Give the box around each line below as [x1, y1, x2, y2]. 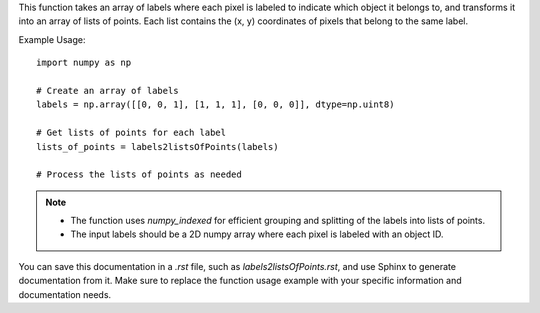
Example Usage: [18, 33, 86, 45]
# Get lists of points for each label [36, 127, 227, 139]
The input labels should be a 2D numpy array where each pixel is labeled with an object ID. [70, 228, 444, 240]
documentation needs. [18, 288, 112, 300]
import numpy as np [36, 57, 132, 69]
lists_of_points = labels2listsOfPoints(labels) [36, 141, 279, 152]
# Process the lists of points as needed [36, 169, 242, 180]
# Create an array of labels [36, 85, 179, 96]
